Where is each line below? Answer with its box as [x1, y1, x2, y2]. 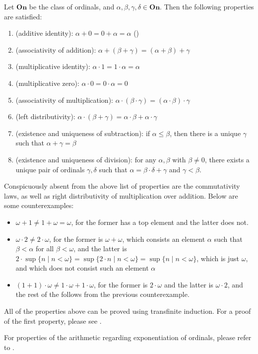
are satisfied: [4, 11, 42, 21]
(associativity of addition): [15, 44, 96, 55]
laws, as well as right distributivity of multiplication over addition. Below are [4, 190, 238, 201]
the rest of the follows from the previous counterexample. [15, 289, 190, 299]
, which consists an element [122, 233, 205, 244]
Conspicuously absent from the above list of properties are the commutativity [4, 181, 240, 191]
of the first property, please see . [4, 315, 102, 326]
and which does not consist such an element [15, 263, 149, 273]
